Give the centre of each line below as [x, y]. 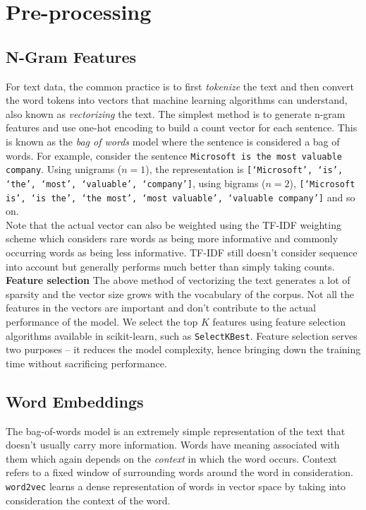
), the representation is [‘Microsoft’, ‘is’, [244, 169]
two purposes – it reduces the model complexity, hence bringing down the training [183, 349]
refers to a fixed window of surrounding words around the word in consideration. [180, 472]
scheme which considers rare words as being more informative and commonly [172, 238]
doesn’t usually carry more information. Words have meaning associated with [173, 445]
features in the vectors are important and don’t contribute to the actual [161, 308]
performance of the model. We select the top [102, 321]
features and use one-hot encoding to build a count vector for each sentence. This [182, 127]
